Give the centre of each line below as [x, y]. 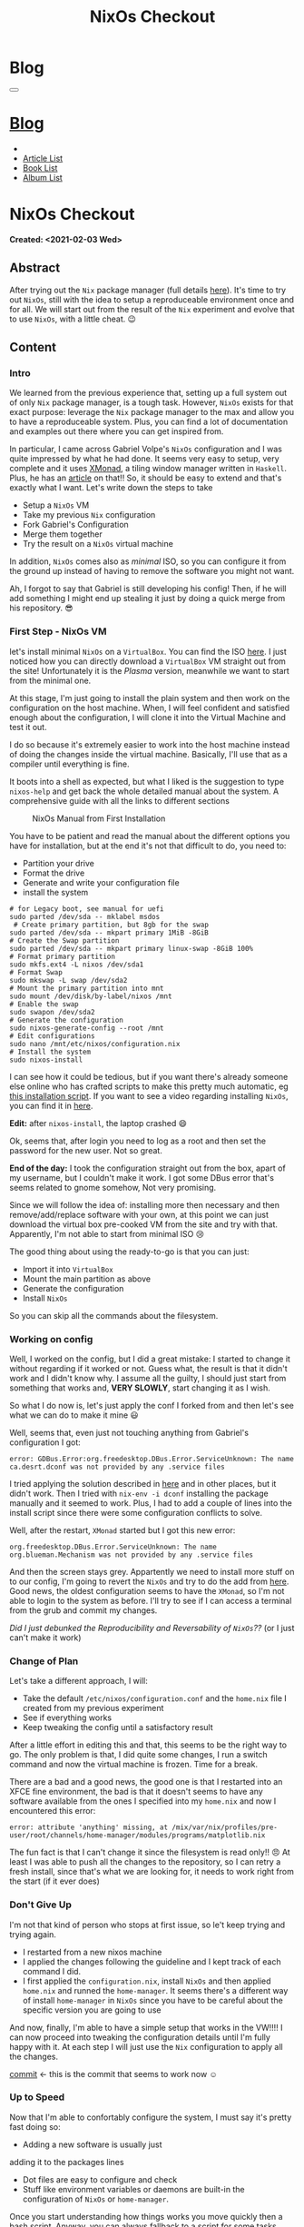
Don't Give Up [41, 1905]
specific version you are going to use [92, 2010]
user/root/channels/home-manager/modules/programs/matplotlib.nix [137, 1836]
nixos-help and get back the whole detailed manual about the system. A [144, 791]
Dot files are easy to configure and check [100, 2179]
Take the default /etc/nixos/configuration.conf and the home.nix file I [155, 1698]
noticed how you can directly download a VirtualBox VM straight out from [147, 661]
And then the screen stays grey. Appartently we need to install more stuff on [152, 1571]
